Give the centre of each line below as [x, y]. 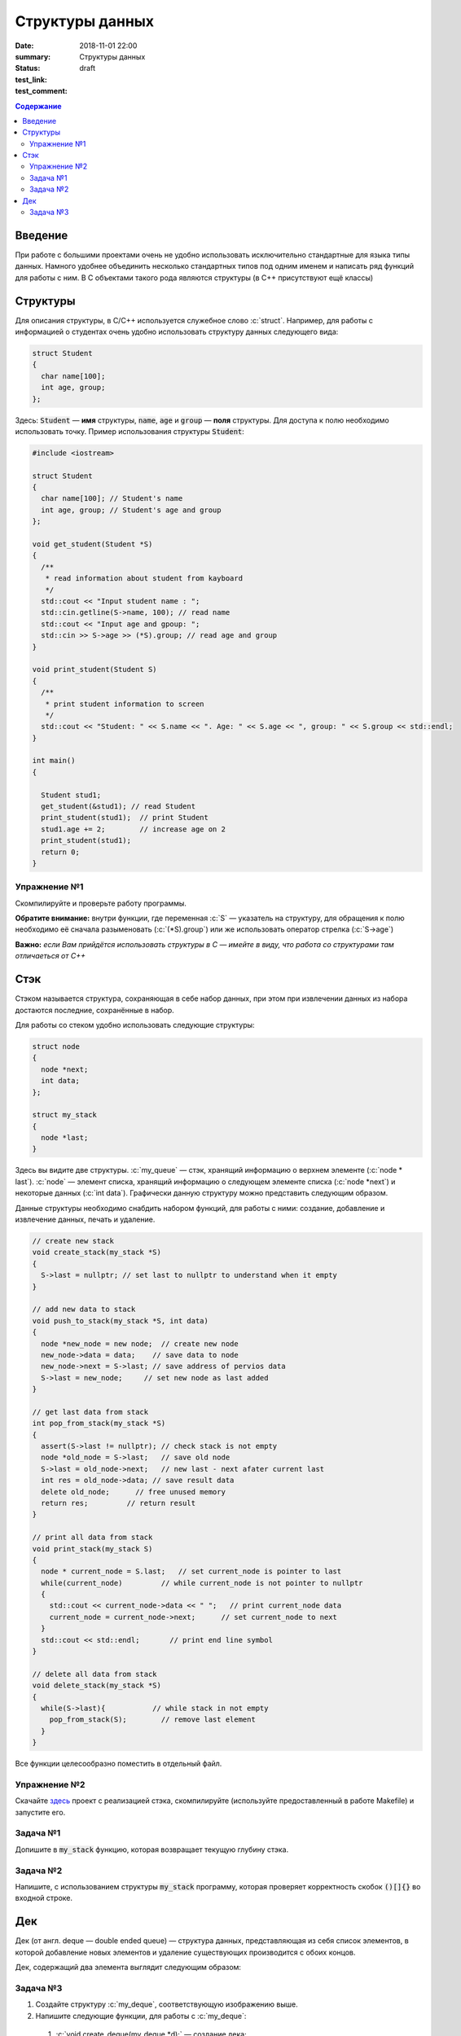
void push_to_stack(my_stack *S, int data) [121, 1321]
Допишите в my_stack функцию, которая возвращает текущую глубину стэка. [152, 1850]
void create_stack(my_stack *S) [97, 1253]
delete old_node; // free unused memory [133, 1492]
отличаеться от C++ [50, 956]
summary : [33, 56]
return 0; [61, 852]
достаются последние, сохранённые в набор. [94, 1010]
